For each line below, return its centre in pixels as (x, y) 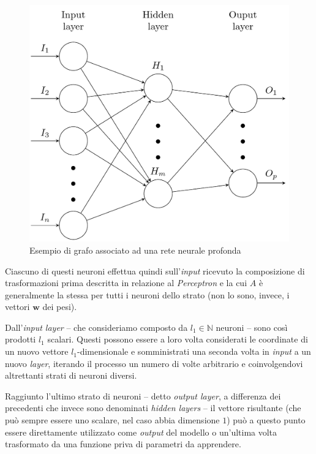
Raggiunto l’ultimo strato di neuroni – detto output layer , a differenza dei (143, 395)
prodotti (21, 339)
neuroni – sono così (252, 327)
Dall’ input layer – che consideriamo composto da (96, 327)
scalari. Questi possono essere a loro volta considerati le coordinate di (178, 339)
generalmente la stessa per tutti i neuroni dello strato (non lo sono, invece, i (147, 294)
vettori (17, 307)
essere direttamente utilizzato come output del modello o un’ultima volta (141, 432)
